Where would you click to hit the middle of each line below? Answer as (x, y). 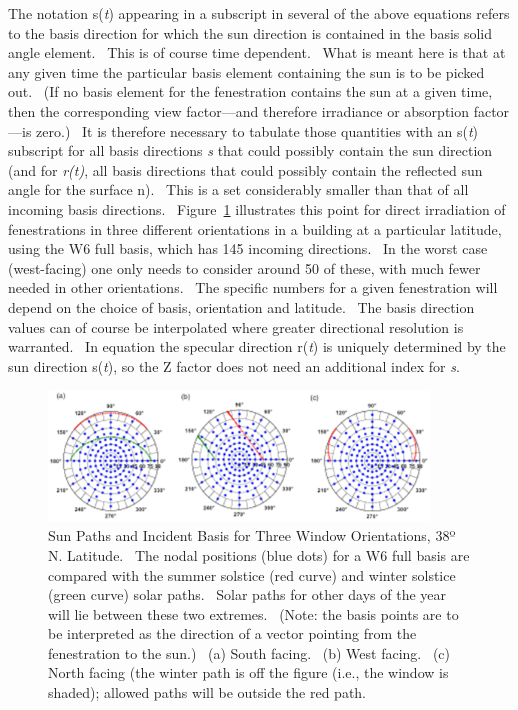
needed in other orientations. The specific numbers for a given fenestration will (253, 287)
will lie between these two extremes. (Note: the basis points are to (253, 613)
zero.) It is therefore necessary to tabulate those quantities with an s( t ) (257, 130)
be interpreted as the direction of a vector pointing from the (232, 633)
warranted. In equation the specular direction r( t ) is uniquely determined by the (257, 346)
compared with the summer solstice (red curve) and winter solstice (252, 574)
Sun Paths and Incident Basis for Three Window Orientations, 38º (252, 535)
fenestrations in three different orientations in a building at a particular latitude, (255, 228)
